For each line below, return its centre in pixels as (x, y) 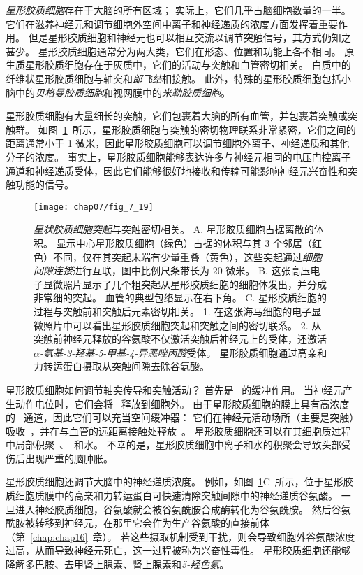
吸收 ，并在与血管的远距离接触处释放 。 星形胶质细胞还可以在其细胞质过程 (178, 431)
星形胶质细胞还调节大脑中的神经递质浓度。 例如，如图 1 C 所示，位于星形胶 (179, 482)
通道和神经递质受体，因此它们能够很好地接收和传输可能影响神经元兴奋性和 (177, 170)
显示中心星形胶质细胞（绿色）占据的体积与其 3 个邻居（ (184, 242)
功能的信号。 (44, 184)
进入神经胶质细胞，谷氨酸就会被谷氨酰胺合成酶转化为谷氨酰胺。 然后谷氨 (183, 509)
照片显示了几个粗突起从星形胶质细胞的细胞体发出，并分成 (194, 284)
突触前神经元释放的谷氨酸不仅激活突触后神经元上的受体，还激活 (180, 339)
